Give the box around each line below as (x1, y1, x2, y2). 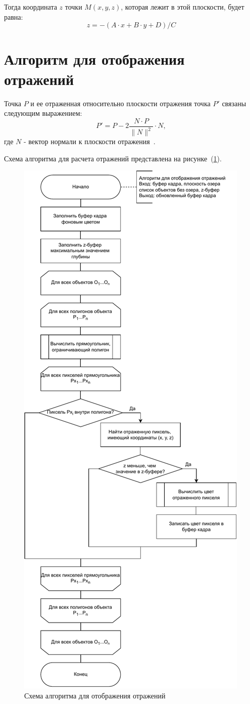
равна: (4, 11, 23, 22)
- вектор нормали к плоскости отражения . (23, 136, 156, 147)
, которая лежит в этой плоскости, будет (121, 2, 244, 12)
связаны (222, 98, 246, 108)
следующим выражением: (4, 108, 82, 118)
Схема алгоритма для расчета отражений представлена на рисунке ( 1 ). (4, 153, 222, 163)
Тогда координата (4, 2, 57, 12)
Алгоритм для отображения (4, 49, 185, 69)
